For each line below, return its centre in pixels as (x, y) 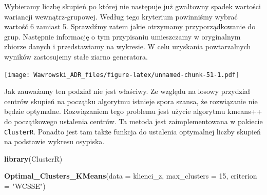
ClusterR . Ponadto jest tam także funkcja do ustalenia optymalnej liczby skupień (132, 131)
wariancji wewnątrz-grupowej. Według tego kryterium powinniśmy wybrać (121, 16)
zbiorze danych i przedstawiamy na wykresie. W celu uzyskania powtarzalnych (128, 46)
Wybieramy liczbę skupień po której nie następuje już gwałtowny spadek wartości (132, 6)
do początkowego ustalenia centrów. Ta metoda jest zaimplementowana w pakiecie (133, 121)
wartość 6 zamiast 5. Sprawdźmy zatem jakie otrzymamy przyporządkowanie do (130, 26)
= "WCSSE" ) (25, 186)
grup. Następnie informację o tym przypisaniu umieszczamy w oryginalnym (122, 36)
